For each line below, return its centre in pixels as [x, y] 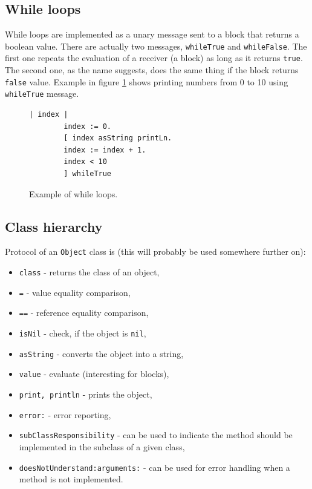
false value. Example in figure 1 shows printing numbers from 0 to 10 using [147, 81]
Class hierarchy [54, 226]
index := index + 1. [105, 150]
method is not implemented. [71, 479]
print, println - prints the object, [86, 394]
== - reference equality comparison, [84, 313]
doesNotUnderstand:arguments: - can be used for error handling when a [154, 467]
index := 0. [88, 126]
